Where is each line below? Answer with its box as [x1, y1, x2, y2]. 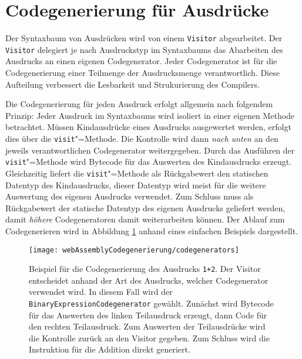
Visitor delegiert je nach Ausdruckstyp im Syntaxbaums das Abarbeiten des [5, 43, 283, 55]
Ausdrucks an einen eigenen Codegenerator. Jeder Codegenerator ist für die [5, 55, 277, 67]
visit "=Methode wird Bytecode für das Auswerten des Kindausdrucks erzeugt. [5, 155, 292, 168]
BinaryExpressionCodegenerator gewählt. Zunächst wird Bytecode [29, 297, 274, 310]
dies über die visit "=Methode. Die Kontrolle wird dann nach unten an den [5, 132, 278, 144]
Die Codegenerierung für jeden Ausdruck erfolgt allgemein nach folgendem [5, 98, 273, 110]
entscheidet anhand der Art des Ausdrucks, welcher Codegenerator [29, 274, 269, 286]
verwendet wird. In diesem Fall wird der [29, 285, 173, 298]
